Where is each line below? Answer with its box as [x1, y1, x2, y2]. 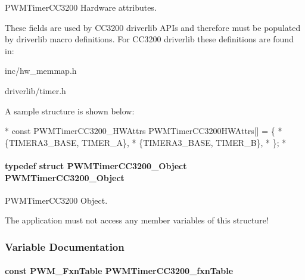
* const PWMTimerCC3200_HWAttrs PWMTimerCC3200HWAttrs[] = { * [5, 125, 282, 137]
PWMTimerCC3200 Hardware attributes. [5, 1, 157, 13]
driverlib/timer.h [5, 84, 66, 97]
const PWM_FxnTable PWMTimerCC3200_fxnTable [5, 265, 234, 277]
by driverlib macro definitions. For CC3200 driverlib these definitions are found [5, 33, 294, 45]
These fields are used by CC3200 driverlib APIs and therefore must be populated [5, 21, 301, 33]
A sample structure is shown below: [5, 104, 135, 117]
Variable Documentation [5, 239, 125, 254]
